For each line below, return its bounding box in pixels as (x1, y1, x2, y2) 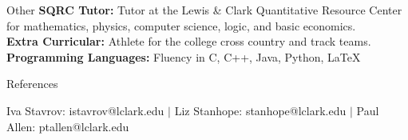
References (6, 75, 58, 92)
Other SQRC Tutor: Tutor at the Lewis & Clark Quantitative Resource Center (6, 2, 402, 18)
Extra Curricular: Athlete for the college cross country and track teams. (6, 33, 371, 50)
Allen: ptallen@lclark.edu (6, 118, 129, 134)
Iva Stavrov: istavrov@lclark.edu (6, 102, 164, 118)
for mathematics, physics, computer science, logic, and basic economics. (6, 17, 356, 34)
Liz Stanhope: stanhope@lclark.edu (174, 102, 347, 118)
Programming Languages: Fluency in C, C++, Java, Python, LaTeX (6, 48, 361, 65)
